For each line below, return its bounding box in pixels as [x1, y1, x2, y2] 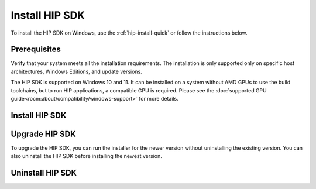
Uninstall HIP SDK [11, 168, 77, 178]
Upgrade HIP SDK [11, 129, 76, 139]
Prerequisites [11, 44, 61, 54]
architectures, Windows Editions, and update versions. [11, 68, 143, 75]
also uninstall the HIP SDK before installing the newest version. [11, 153, 162, 160]
